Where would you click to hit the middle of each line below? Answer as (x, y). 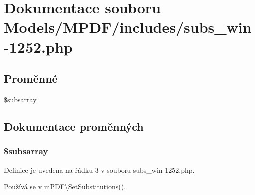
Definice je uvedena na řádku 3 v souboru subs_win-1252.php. (99, 169)
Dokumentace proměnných (74, 126)
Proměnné (31, 79)
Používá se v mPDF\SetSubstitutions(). (65, 186)
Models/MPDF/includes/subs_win (128, 27)
